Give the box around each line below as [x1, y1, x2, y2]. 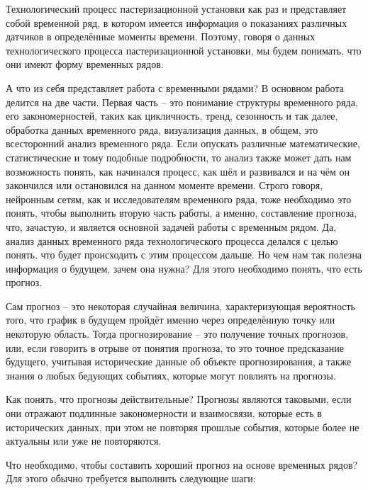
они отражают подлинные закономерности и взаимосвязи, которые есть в [6, 406, 322, 421]
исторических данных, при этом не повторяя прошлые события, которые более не [6, 419, 359, 434]
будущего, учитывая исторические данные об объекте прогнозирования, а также [6, 354, 352, 369]
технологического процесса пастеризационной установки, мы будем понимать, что [6, 42, 362, 57]
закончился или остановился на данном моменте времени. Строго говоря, [6, 178, 323, 193]
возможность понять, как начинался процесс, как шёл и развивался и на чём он [6, 164, 350, 178]
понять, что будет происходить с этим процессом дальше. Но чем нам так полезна [6, 247, 362, 262]
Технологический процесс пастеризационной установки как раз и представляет [6, 1, 347, 16]
